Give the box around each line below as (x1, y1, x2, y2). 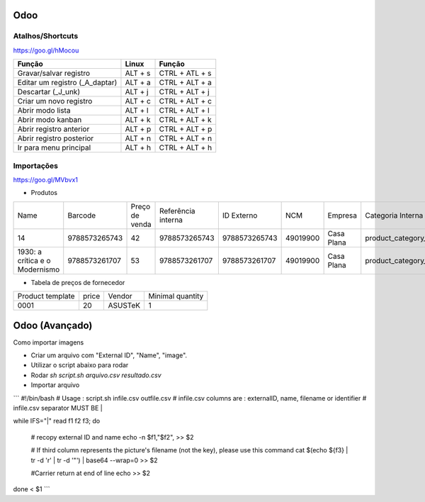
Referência (159, 206, 195, 216)
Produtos (30, 189, 58, 197)
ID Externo (222, 210, 258, 220)
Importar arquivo (30, 381, 80, 389)
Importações (13, 160, 58, 170)
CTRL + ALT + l (159, 106, 210, 116)
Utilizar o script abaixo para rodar (30, 361, 129, 369)
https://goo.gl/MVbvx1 (13, 175, 78, 184)
